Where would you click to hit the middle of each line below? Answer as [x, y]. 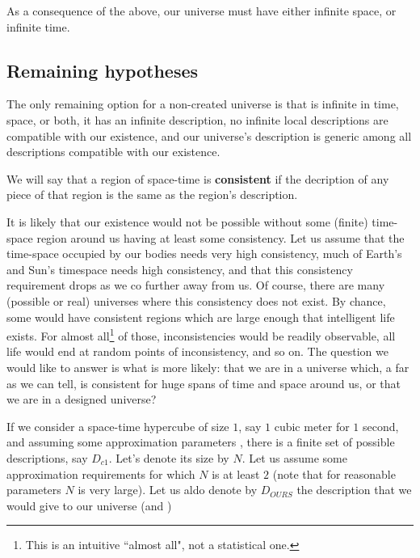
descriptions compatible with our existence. [113, 152]
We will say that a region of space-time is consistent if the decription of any [198, 178]
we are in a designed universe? [82, 399]
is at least [236, 473]
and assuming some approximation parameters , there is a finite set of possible [201, 442]
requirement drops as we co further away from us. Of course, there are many [196, 285]
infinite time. [38, 26]
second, [381, 426]
